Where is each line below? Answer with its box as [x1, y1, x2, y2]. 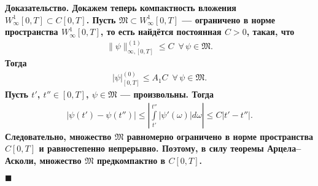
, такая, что [246, 25, 295, 38]
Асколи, [5, 153, 37, 166]
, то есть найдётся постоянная [100, 25, 222, 38]
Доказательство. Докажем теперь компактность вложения [5, 1, 236, 14]
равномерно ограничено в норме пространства [126, 130, 313, 142]
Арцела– [267, 142, 301, 155]
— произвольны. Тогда [120, 88, 214, 101]
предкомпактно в [97, 153, 166, 166]
